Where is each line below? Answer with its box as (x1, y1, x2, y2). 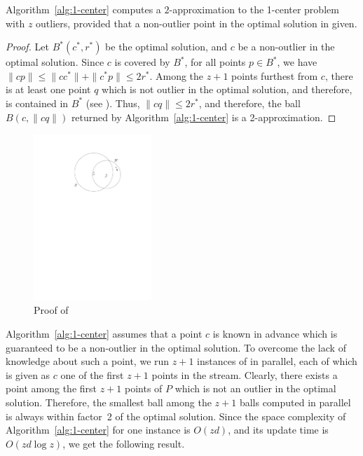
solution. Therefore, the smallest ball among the (6, 395, 212, 410)
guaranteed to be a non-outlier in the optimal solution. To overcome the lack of (6, 340, 346, 354)
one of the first (60, 367, 124, 382)
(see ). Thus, (85, 95, 140, 110)
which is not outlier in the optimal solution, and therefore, (102, 82, 352, 97)
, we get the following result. (62, 436, 185, 450)
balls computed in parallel (239, 395, 351, 410)
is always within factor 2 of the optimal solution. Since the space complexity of (6, 408, 346, 423)
